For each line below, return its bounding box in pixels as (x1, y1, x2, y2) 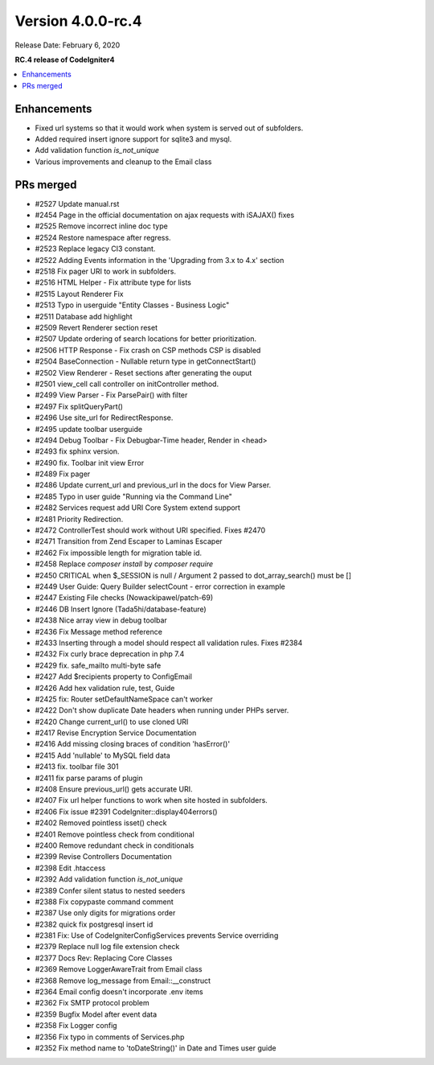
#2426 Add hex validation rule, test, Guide (35, 683, 175, 693)
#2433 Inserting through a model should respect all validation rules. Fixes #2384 (35, 638, 303, 648)
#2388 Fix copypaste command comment (35, 897, 174, 907)
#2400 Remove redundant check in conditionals (35, 841, 194, 850)
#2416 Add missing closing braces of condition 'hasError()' (35, 739, 231, 749)
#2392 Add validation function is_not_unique (35, 874, 183, 884)
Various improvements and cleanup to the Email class (35, 157, 212, 167)
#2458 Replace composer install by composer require (35, 559, 214, 569)
